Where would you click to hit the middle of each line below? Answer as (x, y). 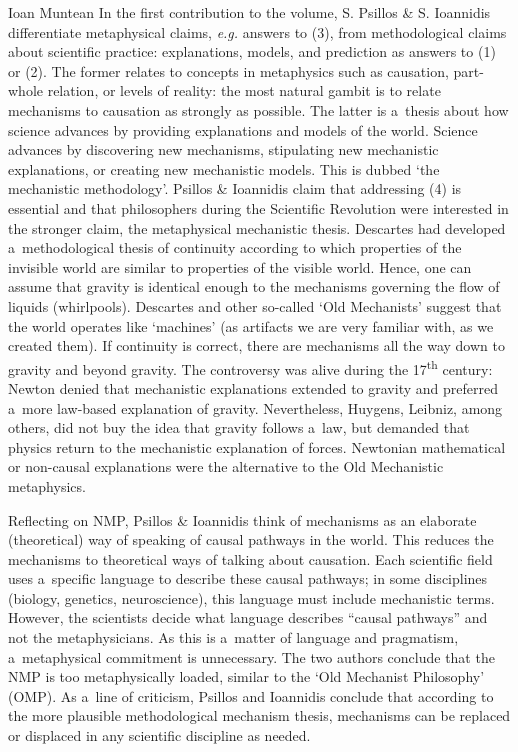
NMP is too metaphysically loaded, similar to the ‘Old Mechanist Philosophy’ (246, 676)
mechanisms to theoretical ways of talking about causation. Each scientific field (250, 558)
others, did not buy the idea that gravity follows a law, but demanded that (239, 427)
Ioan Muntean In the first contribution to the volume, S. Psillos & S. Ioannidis (249, 12)
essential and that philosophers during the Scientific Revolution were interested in (258, 207)
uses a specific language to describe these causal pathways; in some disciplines (248, 578)
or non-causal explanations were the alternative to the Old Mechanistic (226, 466)
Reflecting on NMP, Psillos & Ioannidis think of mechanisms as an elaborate (242, 519)
